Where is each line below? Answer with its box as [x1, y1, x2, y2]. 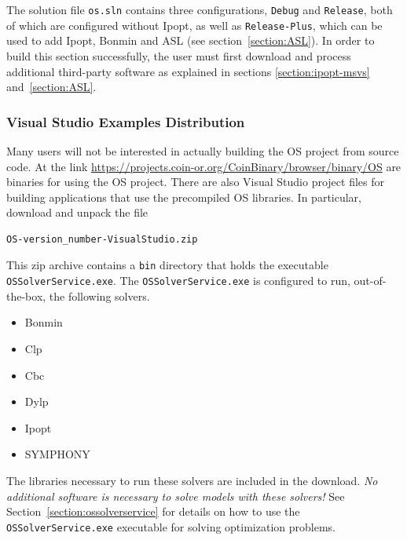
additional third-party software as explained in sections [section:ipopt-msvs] [6, 63, 370, 79]
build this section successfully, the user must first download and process [6, 47, 351, 64]
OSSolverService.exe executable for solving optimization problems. [6, 518, 335, 535]
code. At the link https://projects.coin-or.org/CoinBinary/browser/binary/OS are [6, 158, 401, 174]
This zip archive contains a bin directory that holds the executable [6, 257, 328, 273]
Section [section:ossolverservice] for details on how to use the [6, 503, 300, 520]
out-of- [354, 272, 387, 289]
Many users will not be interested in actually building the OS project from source [6, 142, 399, 159]
